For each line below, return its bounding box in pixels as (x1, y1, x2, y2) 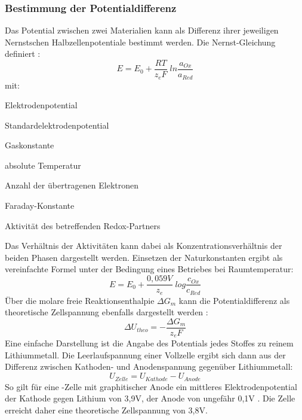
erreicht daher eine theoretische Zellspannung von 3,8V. (5, 403, 208, 416)
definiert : (5, 47, 41, 60)
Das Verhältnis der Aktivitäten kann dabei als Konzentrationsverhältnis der (5, 239, 282, 252)
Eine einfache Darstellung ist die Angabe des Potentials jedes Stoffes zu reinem (5, 337, 294, 349)
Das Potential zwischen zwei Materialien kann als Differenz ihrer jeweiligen (5, 24, 279, 36)
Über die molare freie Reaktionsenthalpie (5, 294, 155, 306)
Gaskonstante (5, 139, 54, 151)
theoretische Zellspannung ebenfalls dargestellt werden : (5, 306, 208, 318)
